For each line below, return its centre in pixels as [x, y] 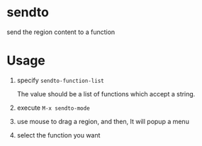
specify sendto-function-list [60, 80]
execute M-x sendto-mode [53, 108]
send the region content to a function [61, 32]
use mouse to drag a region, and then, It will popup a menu [103, 121]
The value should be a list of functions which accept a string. [106, 94]
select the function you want [58, 135]
